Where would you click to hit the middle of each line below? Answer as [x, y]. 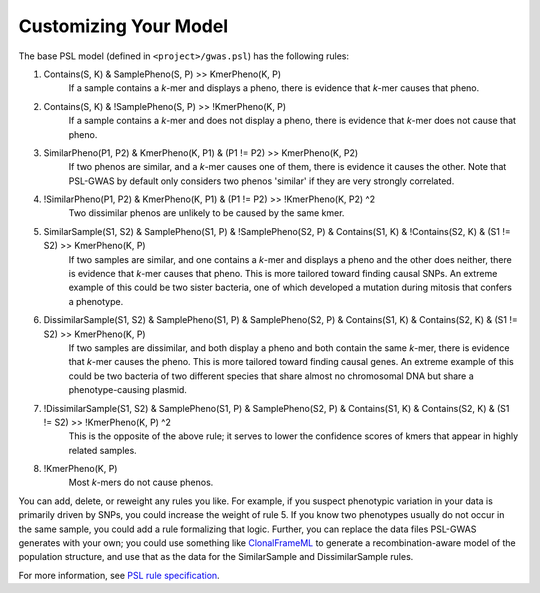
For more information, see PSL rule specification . [119, 575]
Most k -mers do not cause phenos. [141, 482]
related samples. [102, 450]
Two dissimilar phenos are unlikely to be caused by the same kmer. [206, 213]
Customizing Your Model [123, 26]
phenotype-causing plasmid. [127, 390]
